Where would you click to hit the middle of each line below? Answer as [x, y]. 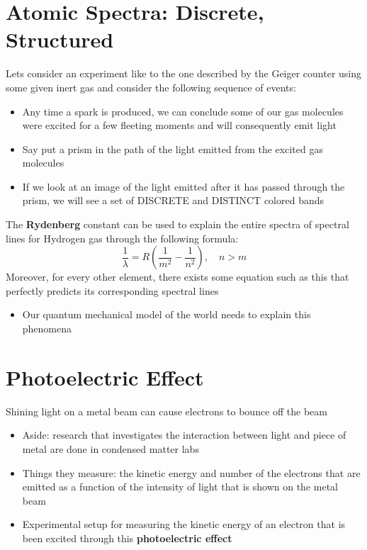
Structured [60, 39]
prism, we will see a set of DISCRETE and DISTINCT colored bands [173, 200]
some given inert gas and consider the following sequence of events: [151, 87]
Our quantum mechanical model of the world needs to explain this [166, 314]
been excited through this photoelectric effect [127, 538]
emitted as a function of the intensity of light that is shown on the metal [180, 487]
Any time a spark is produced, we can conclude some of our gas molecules [183, 111]
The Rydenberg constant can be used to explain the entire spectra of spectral [177, 224]
